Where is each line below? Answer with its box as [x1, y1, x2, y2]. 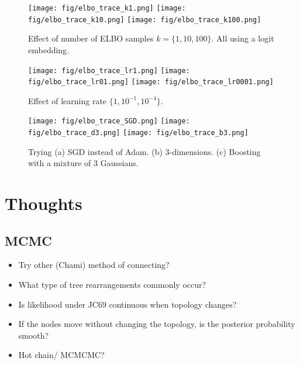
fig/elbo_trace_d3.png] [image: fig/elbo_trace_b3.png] [28, 129, 249, 137]
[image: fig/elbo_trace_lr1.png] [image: [28, 66, 190, 75]
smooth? [18, 329, 49, 341]
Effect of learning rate [28, 94, 107, 106]
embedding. [28, 43, 70, 56]
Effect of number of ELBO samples [28, 32, 154, 44]
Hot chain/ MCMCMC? [18, 349, 105, 361]
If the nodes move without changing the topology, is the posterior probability [18, 318, 295, 330]
